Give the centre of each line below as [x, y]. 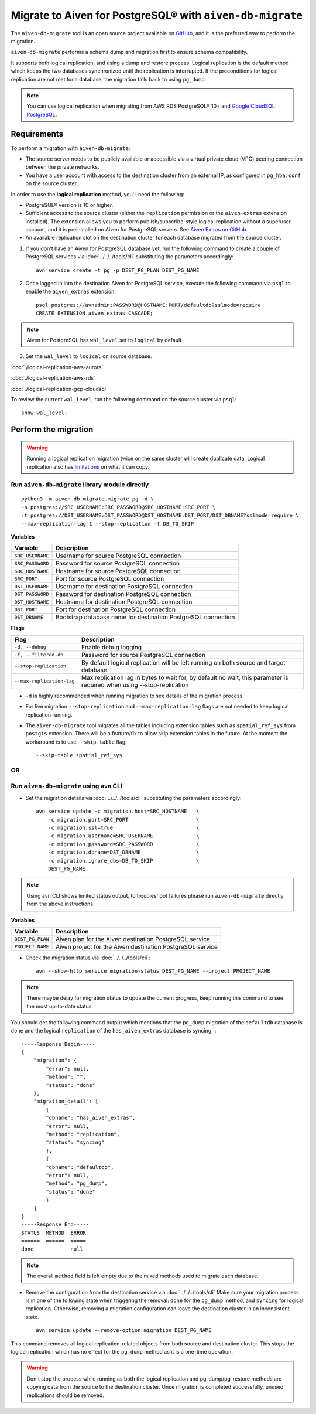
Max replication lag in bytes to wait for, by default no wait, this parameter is [185, 677]
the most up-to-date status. [60, 1006]
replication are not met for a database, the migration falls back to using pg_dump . [109, 79]
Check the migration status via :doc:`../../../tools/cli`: [88, 958]
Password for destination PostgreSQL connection [123, 594]
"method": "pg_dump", [77, 1183]
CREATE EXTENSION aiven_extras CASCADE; [95, 313]
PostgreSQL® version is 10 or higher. [69, 205]
